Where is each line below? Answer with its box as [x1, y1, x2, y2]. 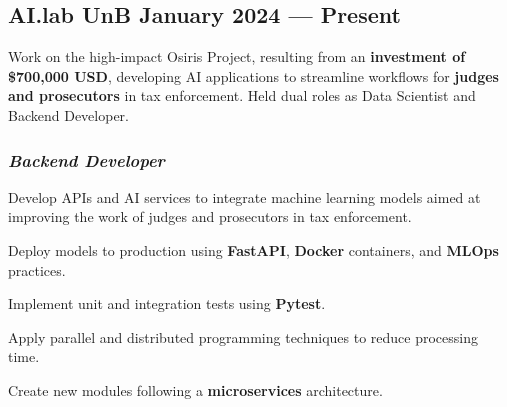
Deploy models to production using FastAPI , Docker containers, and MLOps [8, 239, 499, 260]
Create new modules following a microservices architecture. [8, 379, 383, 400]
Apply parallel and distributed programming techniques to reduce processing [8, 326, 478, 347]
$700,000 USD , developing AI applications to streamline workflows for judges [8, 65, 499, 86]
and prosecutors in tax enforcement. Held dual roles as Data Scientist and [8, 85, 476, 106]
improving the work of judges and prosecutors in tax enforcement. [8, 206, 412, 227]
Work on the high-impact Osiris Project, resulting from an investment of [8, 46, 466, 67]
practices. [8, 259, 66, 280]
